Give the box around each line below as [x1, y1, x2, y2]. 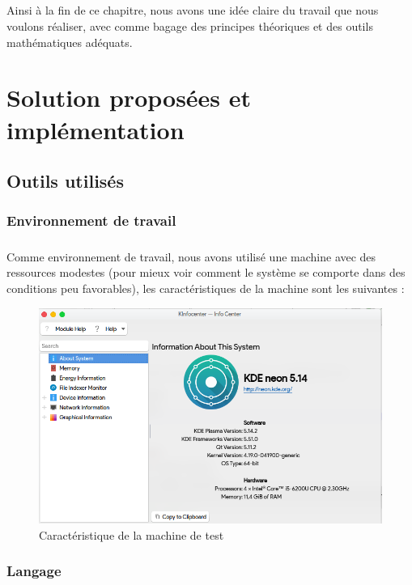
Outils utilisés [6, 168, 124, 193]
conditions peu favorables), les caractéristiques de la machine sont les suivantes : [6, 279, 405, 296]
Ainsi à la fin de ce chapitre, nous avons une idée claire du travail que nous [6, 2, 379, 19]
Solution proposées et [6, 81, 252, 114]
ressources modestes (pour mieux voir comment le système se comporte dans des [6, 264, 406, 281]
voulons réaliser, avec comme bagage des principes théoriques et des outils [6, 17, 373, 34]
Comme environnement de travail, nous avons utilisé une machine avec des [6, 248, 376, 265]
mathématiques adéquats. [6, 33, 133, 50]
